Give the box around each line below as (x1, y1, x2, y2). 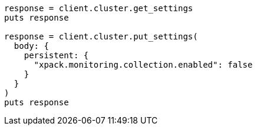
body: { (14, 41, 49, 51)
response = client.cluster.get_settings (4, 4, 193, 13)
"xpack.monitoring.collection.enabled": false (34, 60, 253, 69)
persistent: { (24, 51, 89, 60)
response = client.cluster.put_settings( (4, 32, 198, 41)
